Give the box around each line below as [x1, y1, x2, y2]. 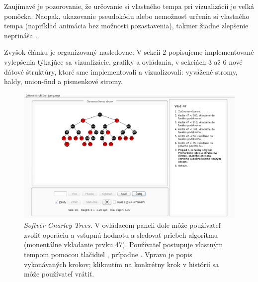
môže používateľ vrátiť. [24, 269, 94, 279]
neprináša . [4, 30, 38, 40]
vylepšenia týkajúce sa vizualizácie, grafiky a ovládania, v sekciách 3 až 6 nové [4, 56, 243, 67]
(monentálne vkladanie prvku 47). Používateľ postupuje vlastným [24, 239, 223, 250]
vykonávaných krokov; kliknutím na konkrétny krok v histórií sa [24, 259, 219, 269]
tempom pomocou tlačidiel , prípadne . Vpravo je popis [24, 249, 192, 260]
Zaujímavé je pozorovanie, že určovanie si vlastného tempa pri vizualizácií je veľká [4, 1, 255, 11]
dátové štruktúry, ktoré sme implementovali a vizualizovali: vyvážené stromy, [4, 66, 238, 77]
